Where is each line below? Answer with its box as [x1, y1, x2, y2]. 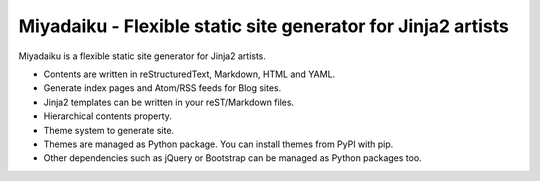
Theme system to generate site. [43, 124, 175, 136]
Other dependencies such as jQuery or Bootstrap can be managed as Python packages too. [43, 152, 422, 164]
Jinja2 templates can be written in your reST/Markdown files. [43, 96, 295, 108]
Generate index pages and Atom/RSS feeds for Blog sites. [43, 82, 282, 94]
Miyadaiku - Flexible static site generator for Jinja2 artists [18, 15, 510, 37]
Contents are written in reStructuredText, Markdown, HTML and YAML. [43, 68, 336, 80]
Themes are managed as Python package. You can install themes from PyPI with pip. [43, 138, 394, 150]
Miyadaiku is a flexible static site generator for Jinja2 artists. [18, 50, 267, 62]
